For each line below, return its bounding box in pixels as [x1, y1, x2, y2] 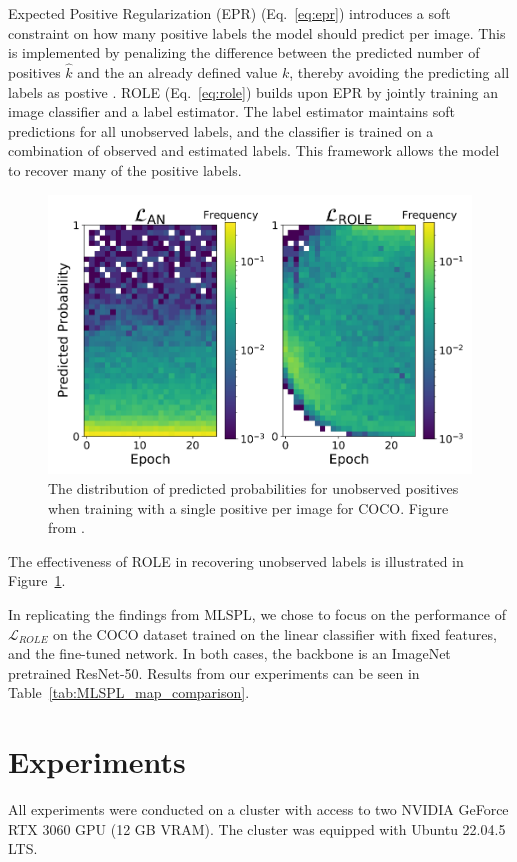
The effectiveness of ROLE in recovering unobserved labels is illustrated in [8, 550, 464, 571]
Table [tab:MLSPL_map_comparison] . [8, 682, 250, 703]
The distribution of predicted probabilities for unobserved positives [48, 477, 459, 498]
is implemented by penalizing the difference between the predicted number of [8, 42, 480, 63]
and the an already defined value [77, 62, 278, 82]
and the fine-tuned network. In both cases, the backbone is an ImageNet [8, 643, 451, 664]
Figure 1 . [8, 570, 66, 591]
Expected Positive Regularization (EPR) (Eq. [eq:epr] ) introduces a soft [8, 3, 451, 23]
